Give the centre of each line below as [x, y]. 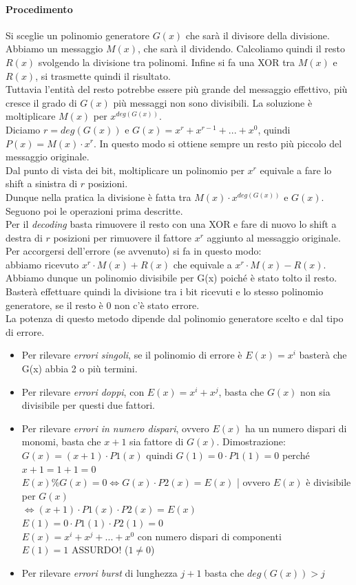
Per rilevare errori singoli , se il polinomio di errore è [132, 355]
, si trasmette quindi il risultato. [103, 75]
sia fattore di [157, 442]
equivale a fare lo [296, 170]
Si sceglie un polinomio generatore [77, 35]
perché [296, 455]
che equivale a [202, 264]
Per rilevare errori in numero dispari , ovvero [115, 428]
